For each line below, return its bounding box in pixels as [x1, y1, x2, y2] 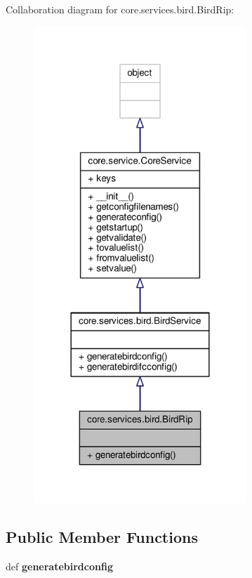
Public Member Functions [6, 525, 198, 547]
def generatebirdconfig [6, 558, 113, 573]
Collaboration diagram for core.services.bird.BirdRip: [6, 2, 234, 16]
